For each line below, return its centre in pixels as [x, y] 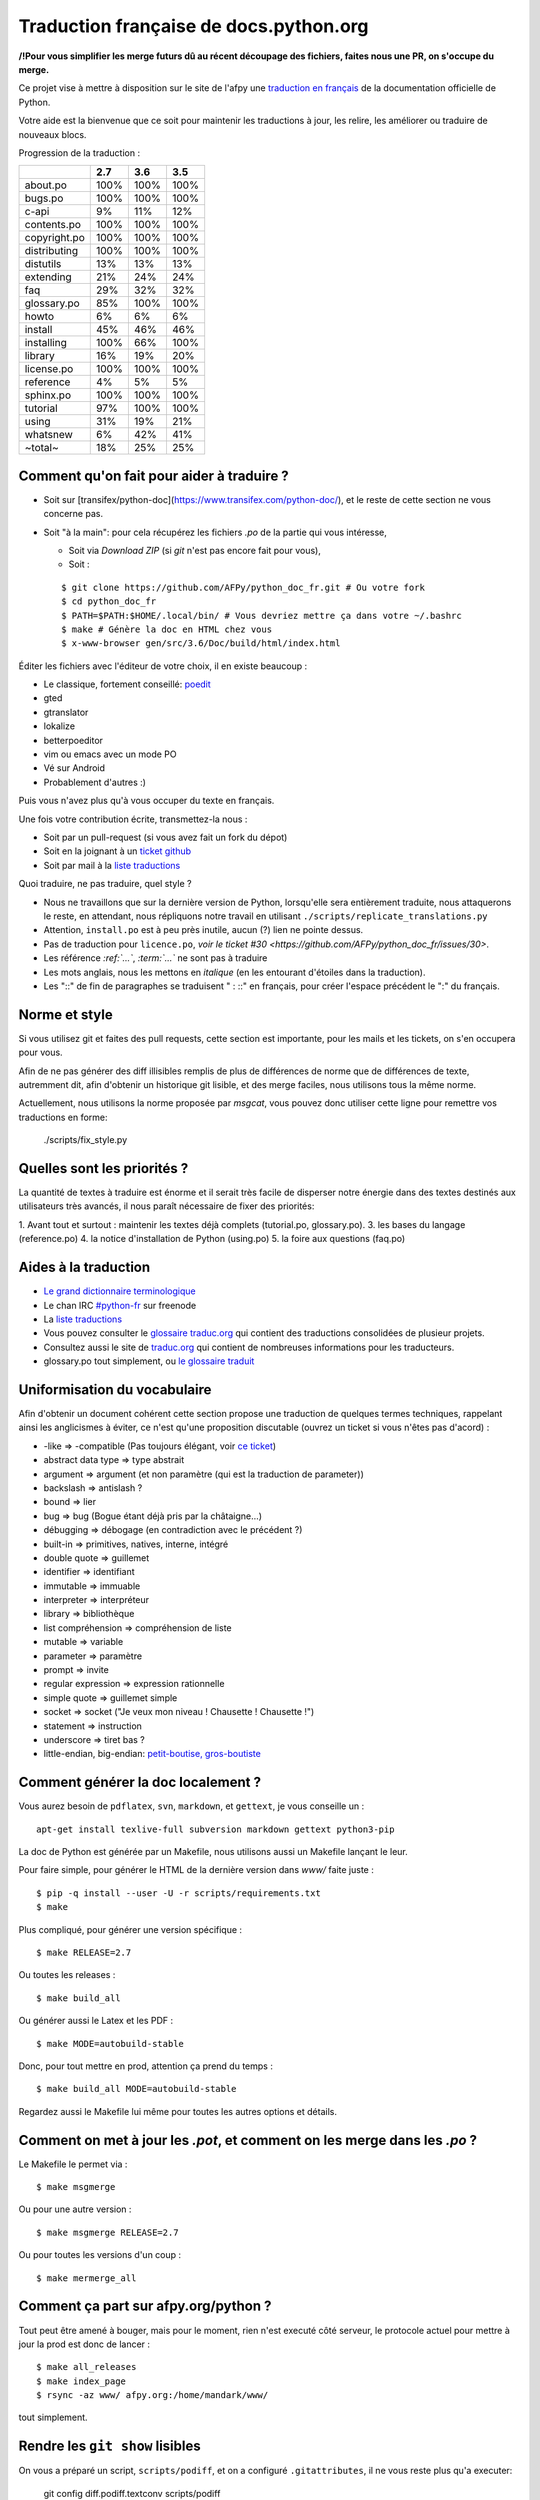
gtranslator [66, 712]
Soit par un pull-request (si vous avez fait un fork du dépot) [165, 837]
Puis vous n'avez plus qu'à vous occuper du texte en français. [146, 801]
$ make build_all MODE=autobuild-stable [136, 2089]
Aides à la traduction [84, 1267]
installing [45, 343]
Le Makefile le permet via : [73, 2164]
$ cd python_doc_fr [109, 601]
